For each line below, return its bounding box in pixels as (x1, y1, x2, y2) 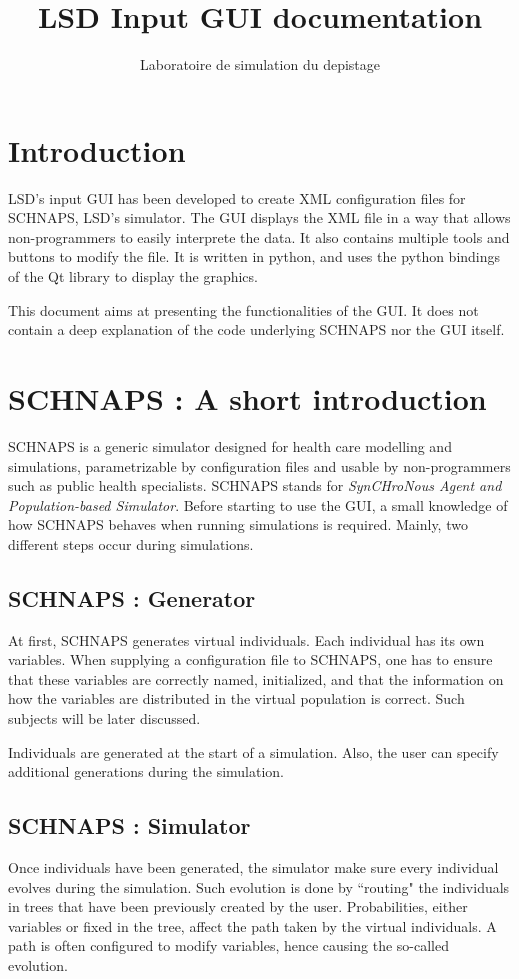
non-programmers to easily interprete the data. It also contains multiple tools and (8, 226, 510, 247)
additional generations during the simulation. (8, 761, 285, 782)
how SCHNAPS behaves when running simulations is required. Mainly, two (8, 514, 468, 535)
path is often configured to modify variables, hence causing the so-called (8, 935, 449, 956)
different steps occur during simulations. (8, 533, 254, 554)
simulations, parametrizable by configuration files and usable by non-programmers (8, 455, 511, 476)
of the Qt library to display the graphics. (8, 266, 258, 287)
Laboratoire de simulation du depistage (139, 54, 380, 75)
